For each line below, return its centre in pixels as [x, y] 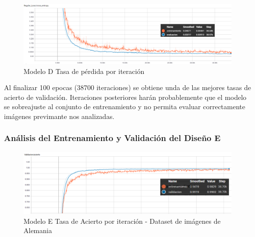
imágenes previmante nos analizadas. [59, 116]
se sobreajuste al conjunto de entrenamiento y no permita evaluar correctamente [125, 107]
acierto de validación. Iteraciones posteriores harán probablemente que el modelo [125, 97]
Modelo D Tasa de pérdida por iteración [84, 71]
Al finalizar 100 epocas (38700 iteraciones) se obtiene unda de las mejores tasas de [127, 87]
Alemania [38, 230]
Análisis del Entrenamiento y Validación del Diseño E [112, 138]
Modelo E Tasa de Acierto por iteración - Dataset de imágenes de [122, 221]
